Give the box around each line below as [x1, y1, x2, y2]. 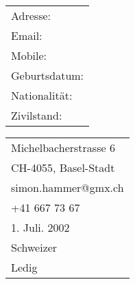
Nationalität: [11, 87, 73, 103]
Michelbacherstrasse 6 [11, 140, 115, 155]
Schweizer [11, 239, 58, 255]
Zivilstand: [11, 107, 62, 123]
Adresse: [11, 8, 51, 23]
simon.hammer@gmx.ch [11, 179, 124, 195]
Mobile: [11, 47, 47, 63]
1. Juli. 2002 [11, 219, 70, 235]
